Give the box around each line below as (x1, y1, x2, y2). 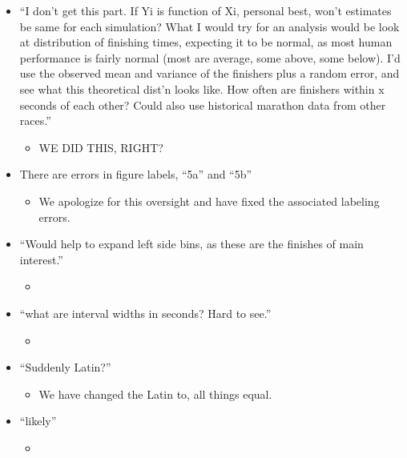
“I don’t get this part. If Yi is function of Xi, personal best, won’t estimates (19, 2, 392, 18)
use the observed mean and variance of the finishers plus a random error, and (19, 65, 400, 82)
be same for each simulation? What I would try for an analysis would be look (19, 18, 400, 34)
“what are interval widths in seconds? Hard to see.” (19, 304, 272, 321)
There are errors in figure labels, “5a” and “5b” (19, 166, 252, 183)
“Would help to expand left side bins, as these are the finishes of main (19, 235, 364, 252)
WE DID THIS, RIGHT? (38, 139, 163, 155)
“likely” (19, 412, 57, 429)
